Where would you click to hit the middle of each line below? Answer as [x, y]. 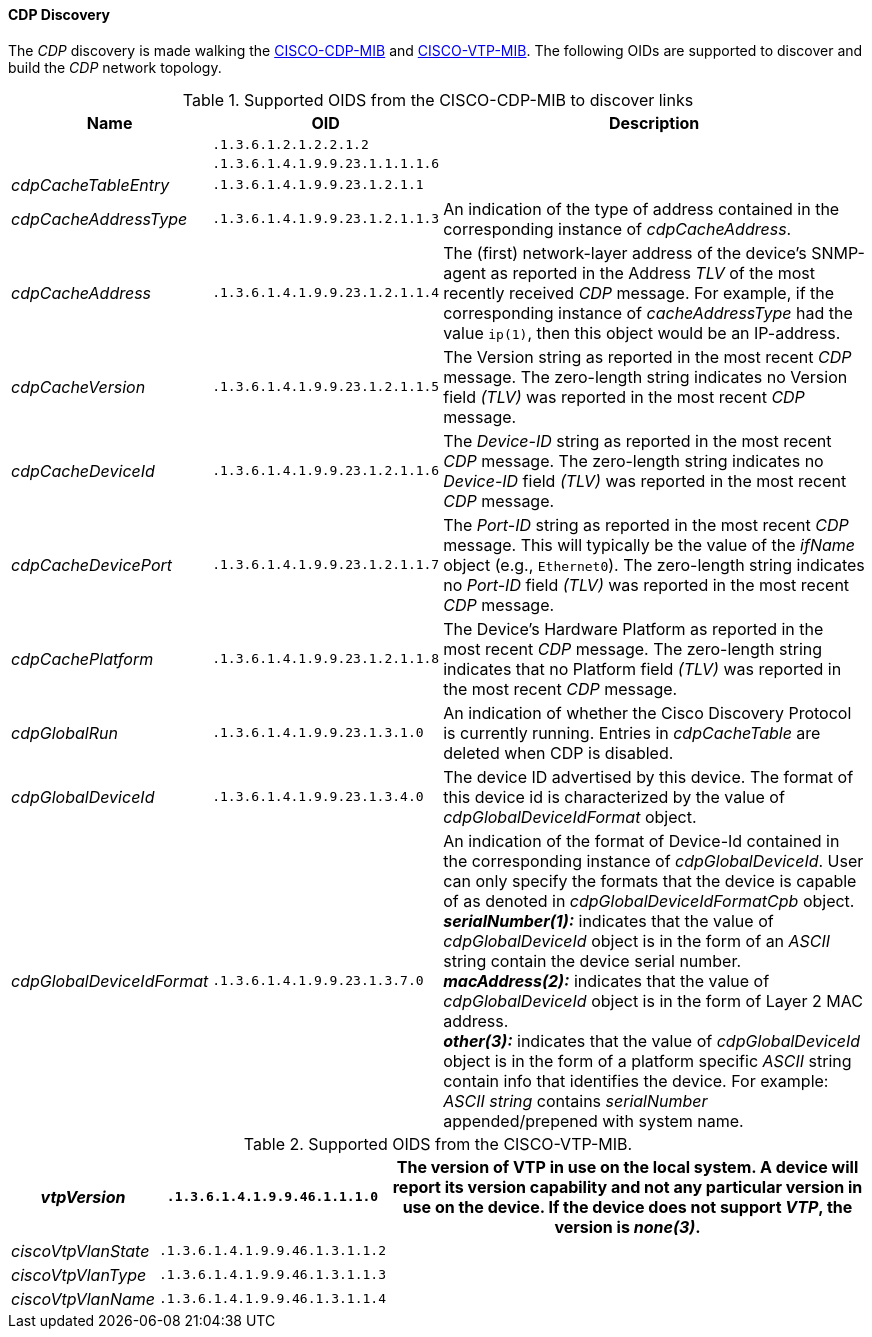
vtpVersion [83, 1196]
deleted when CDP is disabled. [558, 752]
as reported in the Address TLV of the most [653, 272]
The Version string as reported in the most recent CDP [647, 356]
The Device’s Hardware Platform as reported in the [633, 628]
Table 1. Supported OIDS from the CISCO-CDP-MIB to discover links [438, 99]
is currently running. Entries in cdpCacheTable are [632, 732]
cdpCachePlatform [82, 658]
